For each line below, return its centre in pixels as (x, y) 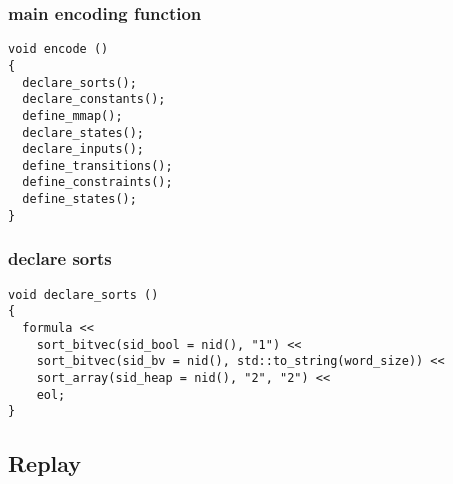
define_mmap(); (72, 115)
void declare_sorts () (83, 294)
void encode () (58, 49)
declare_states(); (83, 132)
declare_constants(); (94, 99)
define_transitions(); (97, 165)
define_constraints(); (97, 182)
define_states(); (79, 199)
